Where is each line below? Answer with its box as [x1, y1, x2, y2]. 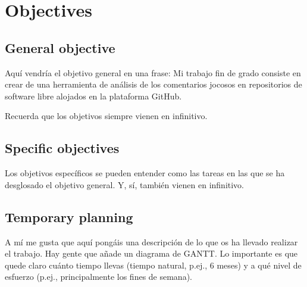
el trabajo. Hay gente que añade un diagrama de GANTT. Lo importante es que [5, 247, 298, 260]
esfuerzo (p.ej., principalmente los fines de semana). [5, 270, 192, 283]
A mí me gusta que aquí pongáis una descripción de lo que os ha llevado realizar [5, 235, 298, 248]
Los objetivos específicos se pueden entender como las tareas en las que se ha [5, 167, 285, 179]
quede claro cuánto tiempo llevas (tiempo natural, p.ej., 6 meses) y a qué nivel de [5, 258, 302, 271]
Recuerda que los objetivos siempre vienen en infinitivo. [5, 110, 208, 122]
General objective [5, 38, 115, 57]
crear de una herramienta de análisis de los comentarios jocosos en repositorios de [5, 78, 302, 91]
